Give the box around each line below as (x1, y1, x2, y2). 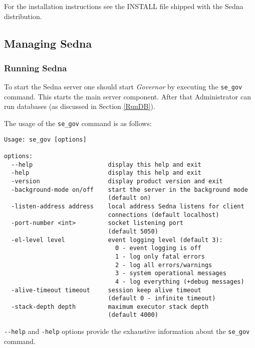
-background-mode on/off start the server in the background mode (11, 186, 248, 193)
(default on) (108, 194, 151, 202)
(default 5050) (108, 227, 158, 235)
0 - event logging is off (115, 245, 201, 252)
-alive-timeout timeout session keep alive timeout (11, 286, 201, 294)
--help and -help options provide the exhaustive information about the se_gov (4, 326, 250, 336)
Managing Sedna (4, 35, 92, 51)
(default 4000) (108, 311, 158, 319)
